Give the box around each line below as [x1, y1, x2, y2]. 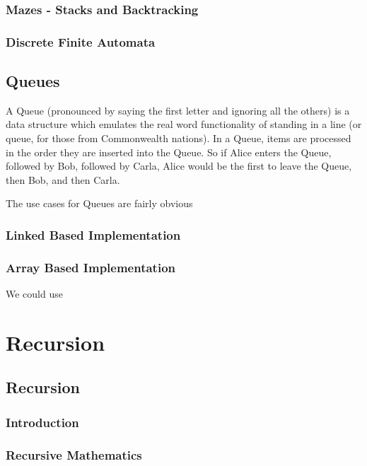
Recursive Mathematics [6, 445, 142, 463]
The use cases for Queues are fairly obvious [6, 196, 193, 211]
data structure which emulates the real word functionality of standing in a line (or [6, 117, 362, 132]
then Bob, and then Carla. [6, 172, 120, 187]
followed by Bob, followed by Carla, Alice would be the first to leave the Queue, [6, 158, 352, 173]
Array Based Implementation [6, 258, 176, 276]
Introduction [6, 413, 79, 431]
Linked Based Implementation [6, 226, 181, 243]
